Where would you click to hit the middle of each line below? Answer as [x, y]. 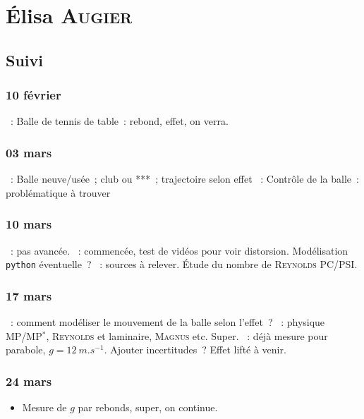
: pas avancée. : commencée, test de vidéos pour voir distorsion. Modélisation [179, 250]
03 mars [29, 152]
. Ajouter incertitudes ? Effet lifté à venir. [195, 350]
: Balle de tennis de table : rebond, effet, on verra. [119, 121]
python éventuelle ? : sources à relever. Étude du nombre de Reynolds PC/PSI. [182, 264]
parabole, [26, 350]
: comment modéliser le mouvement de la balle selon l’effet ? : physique [168, 322]
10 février [34, 95]
